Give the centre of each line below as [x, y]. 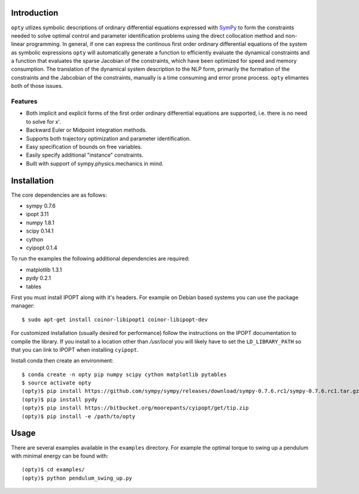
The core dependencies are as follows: [59, 195]
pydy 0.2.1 [38, 278]
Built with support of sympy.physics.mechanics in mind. [95, 163]
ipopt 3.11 [37, 214]
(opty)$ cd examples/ [53, 470]
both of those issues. [37, 86]
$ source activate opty [57, 383]
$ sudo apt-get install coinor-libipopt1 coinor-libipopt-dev [115, 319]
